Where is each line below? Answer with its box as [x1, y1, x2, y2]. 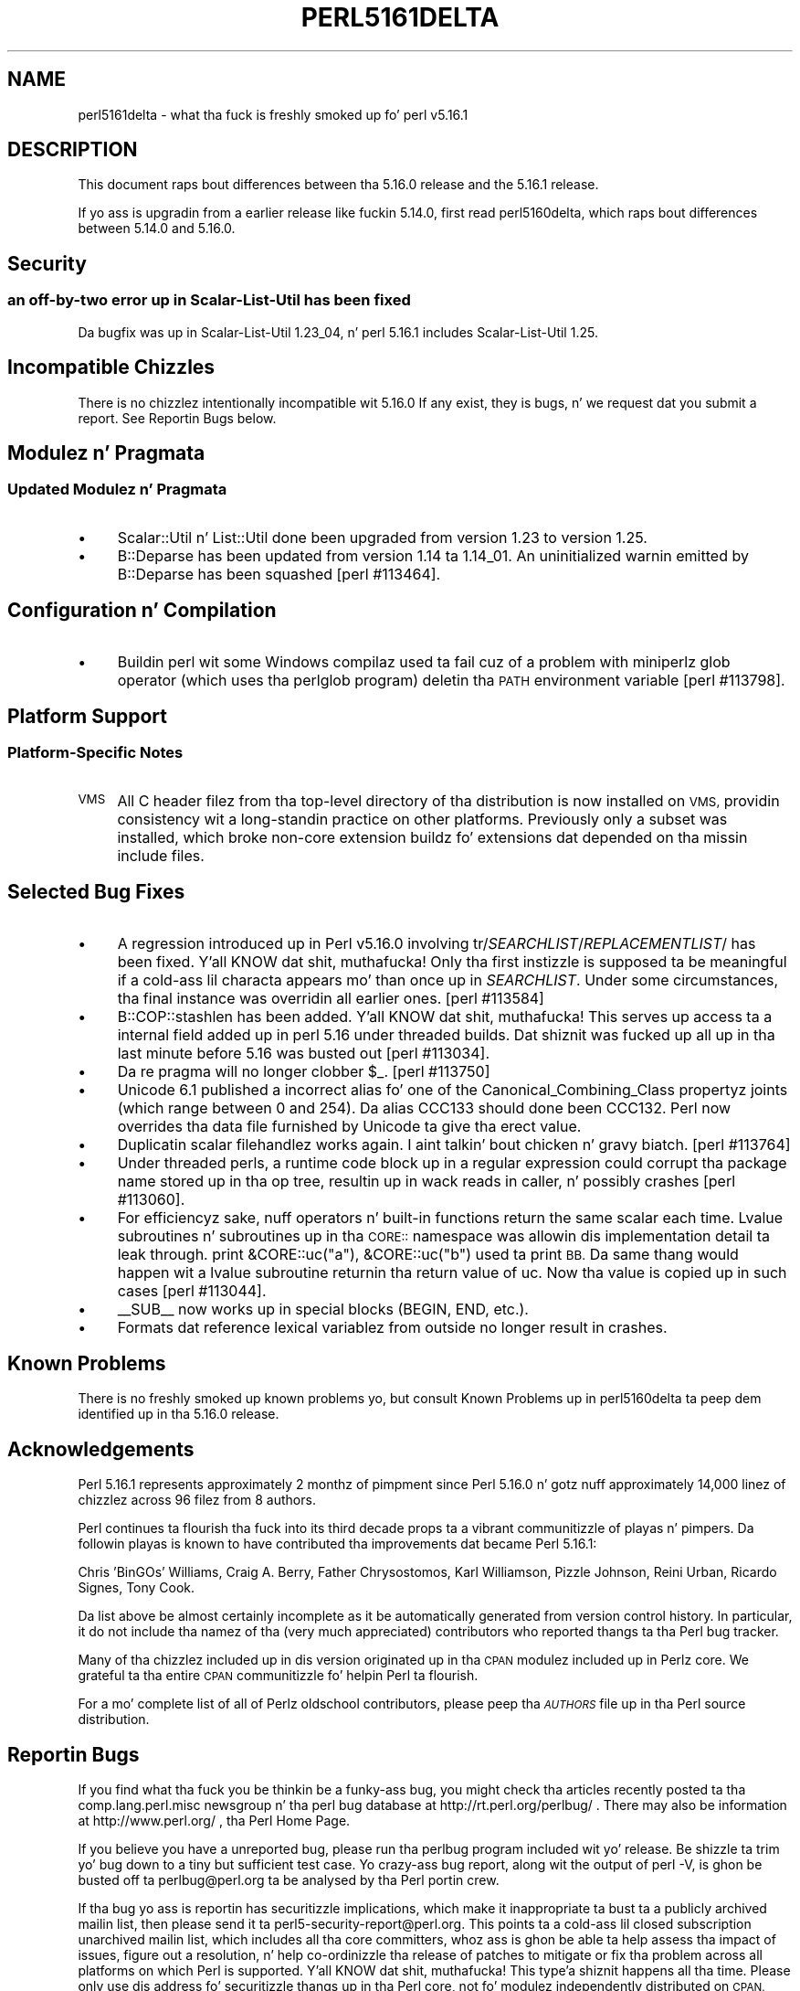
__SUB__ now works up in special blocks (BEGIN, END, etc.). [117, 1299, 529, 1318]
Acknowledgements [7, 1437, 195, 1461]
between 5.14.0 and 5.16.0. [78, 220, 236, 237]
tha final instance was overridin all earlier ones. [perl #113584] [117, 988, 544, 1007]
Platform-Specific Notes [7, 743, 184, 762]
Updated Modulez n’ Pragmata [7, 480, 227, 499]
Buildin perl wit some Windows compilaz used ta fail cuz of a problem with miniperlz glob [117, 652, 731, 671]
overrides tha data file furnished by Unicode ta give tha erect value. [117, 1116, 582, 1135]
